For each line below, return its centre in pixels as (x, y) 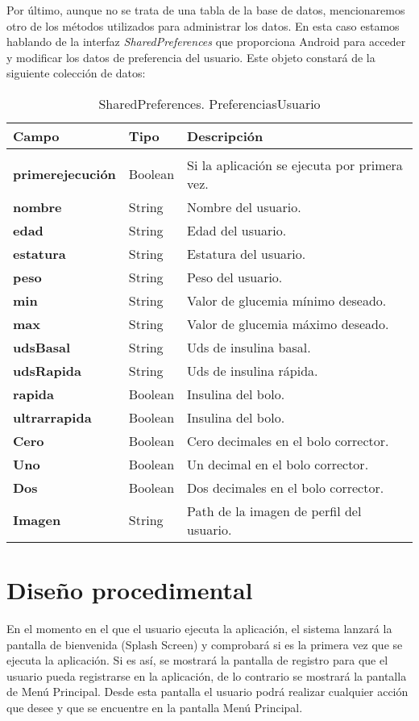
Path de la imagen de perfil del (274, 511)
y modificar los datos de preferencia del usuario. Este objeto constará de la (191, 57)
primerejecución (64, 174)
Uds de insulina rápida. (253, 370)
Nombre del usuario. (244, 206)
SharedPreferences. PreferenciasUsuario (209, 103)
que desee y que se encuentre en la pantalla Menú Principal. (155, 708)
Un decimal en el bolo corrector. (278, 464)
